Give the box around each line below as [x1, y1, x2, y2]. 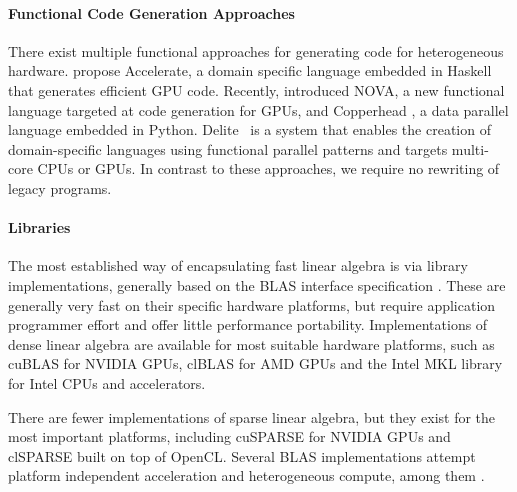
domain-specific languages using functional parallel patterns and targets [8, 138, 448, 159]
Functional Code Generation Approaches [8, 2, 295, 23]
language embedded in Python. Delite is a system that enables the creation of [8, 119, 491, 140]
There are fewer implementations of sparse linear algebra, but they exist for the [8, 406, 496, 427]
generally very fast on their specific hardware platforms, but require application [8, 294, 496, 315]
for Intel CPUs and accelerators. [8, 372, 206, 393]
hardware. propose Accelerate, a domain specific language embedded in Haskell [8, 60, 492, 81]
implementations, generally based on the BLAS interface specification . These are [8, 274, 506, 295]
